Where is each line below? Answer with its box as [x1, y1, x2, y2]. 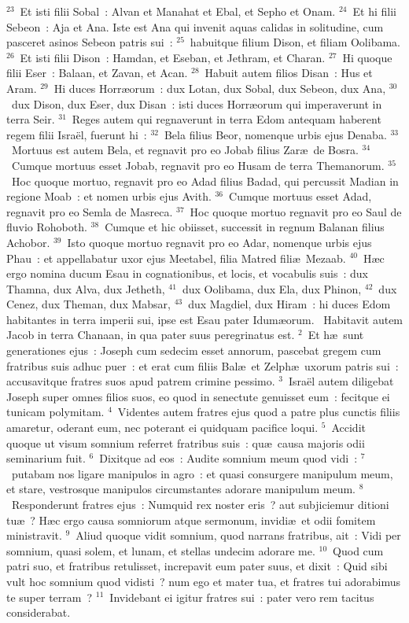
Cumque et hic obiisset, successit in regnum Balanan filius [105, 219, 385, 235]
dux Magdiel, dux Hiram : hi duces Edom [188, 296, 391, 312]
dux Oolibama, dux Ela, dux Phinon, [182, 280, 362, 297]
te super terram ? [6, 588, 93, 605]
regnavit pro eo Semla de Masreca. [6, 203, 173, 219]
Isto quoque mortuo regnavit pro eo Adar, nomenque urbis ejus [67, 234, 372, 250]
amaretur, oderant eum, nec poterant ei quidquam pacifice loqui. [6, 419, 319, 436]
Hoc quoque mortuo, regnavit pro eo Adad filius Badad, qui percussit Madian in [11, 172, 399, 189]
